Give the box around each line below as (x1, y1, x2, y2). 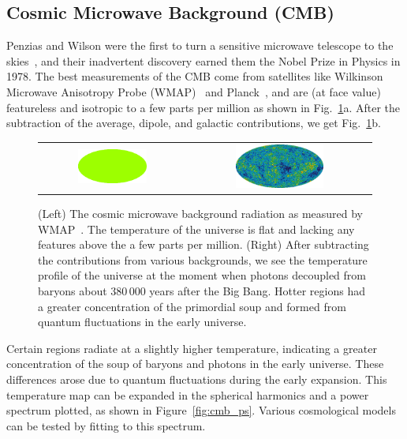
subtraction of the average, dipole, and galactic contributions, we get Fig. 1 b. (6, 114, 381, 131)
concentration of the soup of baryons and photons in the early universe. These (6, 355, 384, 372)
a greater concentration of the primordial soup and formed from (38, 298, 346, 314)
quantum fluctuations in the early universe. (38, 313, 247, 330)
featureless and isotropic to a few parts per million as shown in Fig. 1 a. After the (6, 99, 401, 115)
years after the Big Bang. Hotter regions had (149, 283, 365, 299)
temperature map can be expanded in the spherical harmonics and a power (6, 386, 369, 403)
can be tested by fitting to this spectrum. (6, 417, 206, 433)
